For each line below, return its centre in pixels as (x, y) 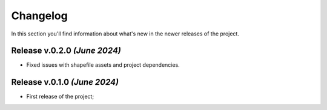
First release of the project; (60, 97)
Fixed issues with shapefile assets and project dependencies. (103, 65)
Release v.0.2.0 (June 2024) (66, 51)
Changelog (39, 16)
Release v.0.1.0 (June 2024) (65, 82)
